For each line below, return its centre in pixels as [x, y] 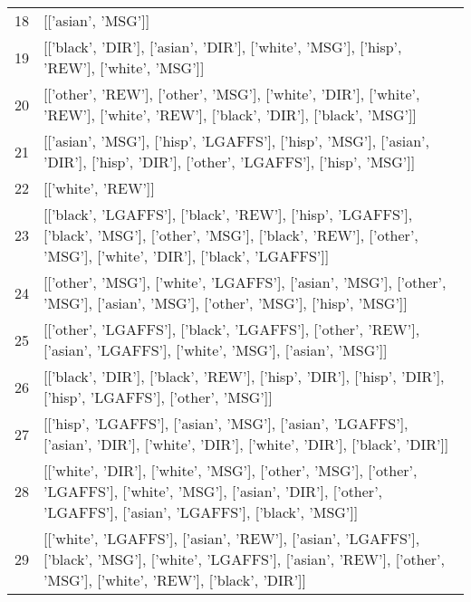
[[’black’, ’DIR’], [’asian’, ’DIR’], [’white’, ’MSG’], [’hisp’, [223, 47]
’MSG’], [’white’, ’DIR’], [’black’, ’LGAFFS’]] [187, 256]
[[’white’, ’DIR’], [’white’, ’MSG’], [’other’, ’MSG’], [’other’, [231, 470]
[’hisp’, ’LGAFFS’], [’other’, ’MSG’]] [158, 397]
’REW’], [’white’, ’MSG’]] [124, 67]
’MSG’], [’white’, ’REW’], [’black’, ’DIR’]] [175, 580]
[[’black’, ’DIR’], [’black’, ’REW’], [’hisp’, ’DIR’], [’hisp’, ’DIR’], [244, 376]
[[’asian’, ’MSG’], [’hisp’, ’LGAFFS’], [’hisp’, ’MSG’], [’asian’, [236, 141]
